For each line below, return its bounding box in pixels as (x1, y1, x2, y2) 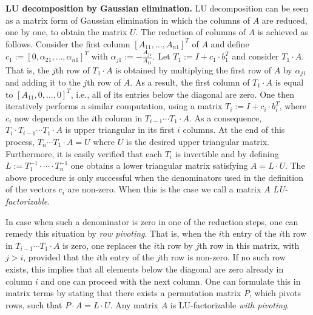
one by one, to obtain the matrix (5, 25, 127, 38)
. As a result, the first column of (130, 76, 250, 89)
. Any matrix (110, 298, 158, 311)
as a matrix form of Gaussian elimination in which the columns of (5, 13, 250, 26)
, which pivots (249, 286, 301, 299)
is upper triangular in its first (65, 123, 175, 136)
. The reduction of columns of (135, 25, 246, 38)
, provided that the (23, 251, 94, 263)
